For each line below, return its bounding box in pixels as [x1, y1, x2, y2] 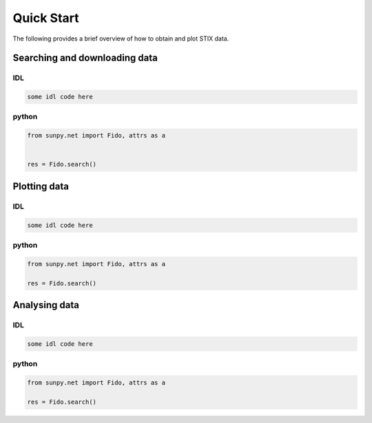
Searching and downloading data [12, 52, 158, 64]
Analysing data [12, 299, 79, 311]
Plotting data [12, 180, 69, 192]
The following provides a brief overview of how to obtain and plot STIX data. [12, 34, 229, 43]
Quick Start [12, 10, 79, 25]
